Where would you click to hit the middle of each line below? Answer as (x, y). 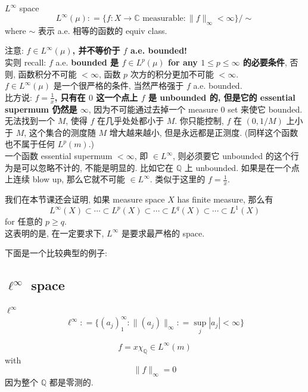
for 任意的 (24, 221)
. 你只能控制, (199, 121)
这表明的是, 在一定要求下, (55, 233)
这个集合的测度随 (62, 132)
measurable (163, 19)
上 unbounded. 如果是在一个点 (242, 167)
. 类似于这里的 (178, 179)
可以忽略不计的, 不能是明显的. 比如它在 (97, 167)
